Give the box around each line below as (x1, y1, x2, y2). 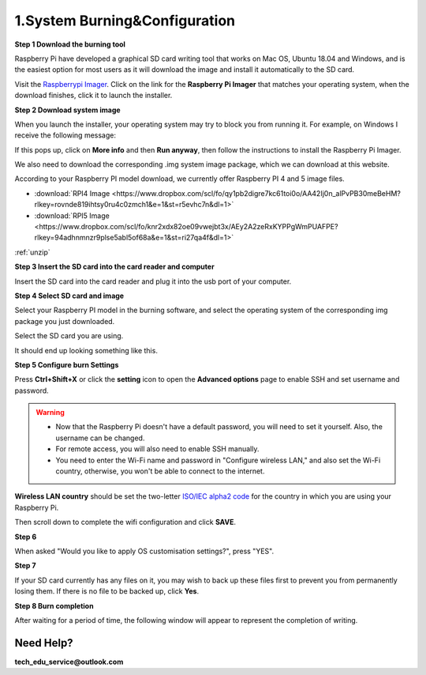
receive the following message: (14, 130, 116, 140)
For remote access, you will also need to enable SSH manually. (55, 444, 260, 454)
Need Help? (14, 636, 74, 650)
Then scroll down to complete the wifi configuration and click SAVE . (14, 518, 237, 527)
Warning (35, 408, 65, 417)
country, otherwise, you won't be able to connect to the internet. (55, 466, 265, 476)
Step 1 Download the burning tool (14, 40, 126, 49)
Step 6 (14, 532, 37, 541)
